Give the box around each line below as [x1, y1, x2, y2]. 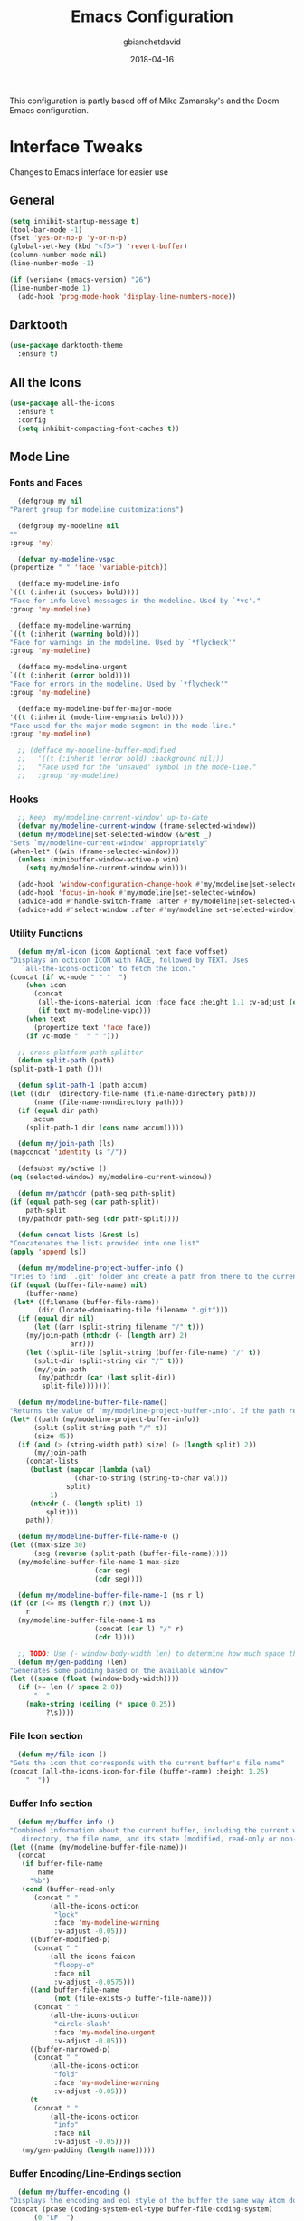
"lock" [53, 1909, 79, 1919]
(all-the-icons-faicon [49, 1952, 136, 1961]
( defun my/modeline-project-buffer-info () [17, 1264, 184, 1274]
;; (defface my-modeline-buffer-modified [17, 745, 176, 755]
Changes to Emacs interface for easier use [9, 166, 169, 178]
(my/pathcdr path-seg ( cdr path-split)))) [17, 1214, 180, 1224]
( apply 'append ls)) [9, 1247, 88, 1256]
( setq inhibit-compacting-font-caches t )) [17, 424, 180, 433]
